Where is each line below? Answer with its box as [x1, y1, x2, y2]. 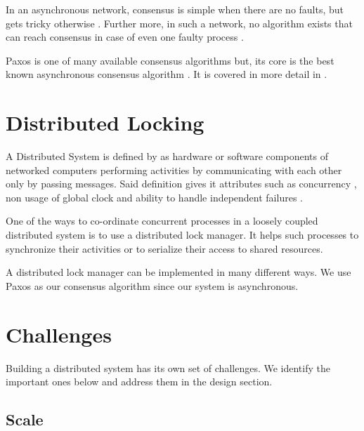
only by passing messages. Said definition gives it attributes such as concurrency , [6, 176, 357, 191]
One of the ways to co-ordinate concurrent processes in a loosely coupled [6, 213, 318, 228]
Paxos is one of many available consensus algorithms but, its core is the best [6, 53, 334, 67]
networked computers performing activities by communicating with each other [6, 162, 342, 177]
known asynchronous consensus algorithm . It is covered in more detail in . [6, 67, 327, 81]
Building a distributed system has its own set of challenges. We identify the [6, 360, 330, 375]
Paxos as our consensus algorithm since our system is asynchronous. [6, 278, 299, 293]
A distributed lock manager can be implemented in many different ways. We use [6, 265, 351, 279]
